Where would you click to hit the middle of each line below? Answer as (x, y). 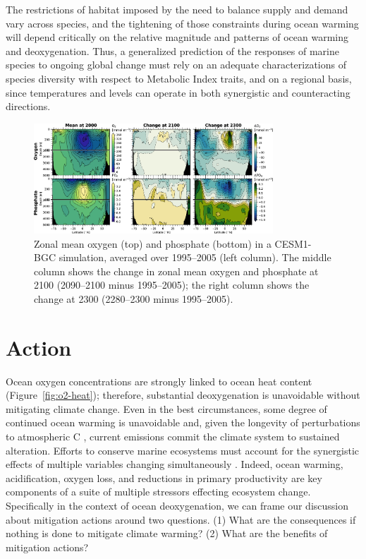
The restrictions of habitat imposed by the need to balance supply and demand (177, 9)
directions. (28, 106)
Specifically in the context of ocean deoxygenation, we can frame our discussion (177, 505)
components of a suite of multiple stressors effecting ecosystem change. (158, 492)
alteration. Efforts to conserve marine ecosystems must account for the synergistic (183, 450)
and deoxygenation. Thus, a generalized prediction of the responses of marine (172, 50)
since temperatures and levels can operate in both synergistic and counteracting (178, 92)
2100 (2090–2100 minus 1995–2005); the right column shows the (172, 285)
